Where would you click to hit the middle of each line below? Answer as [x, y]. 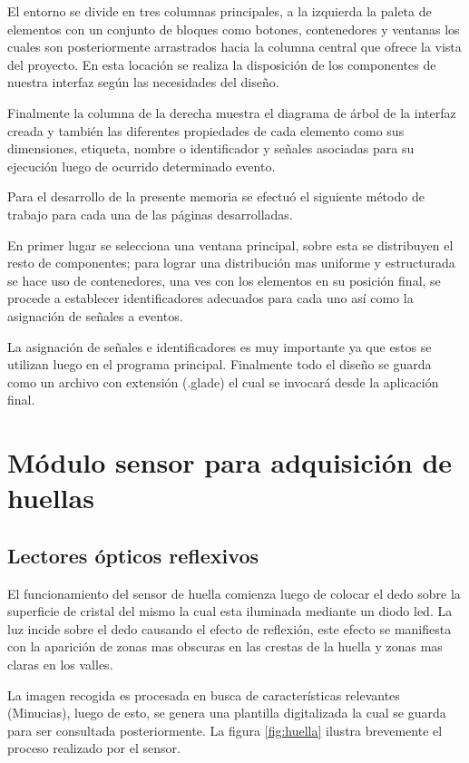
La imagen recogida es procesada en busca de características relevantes [204, 695]
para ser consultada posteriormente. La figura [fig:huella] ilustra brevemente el [225, 730]
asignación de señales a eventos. [95, 315]
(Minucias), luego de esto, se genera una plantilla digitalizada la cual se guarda [227, 713]
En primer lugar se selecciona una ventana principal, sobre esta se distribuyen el [230, 245]
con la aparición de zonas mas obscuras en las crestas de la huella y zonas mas [225, 646]
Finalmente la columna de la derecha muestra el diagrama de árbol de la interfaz [232, 112]
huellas [51, 498]
